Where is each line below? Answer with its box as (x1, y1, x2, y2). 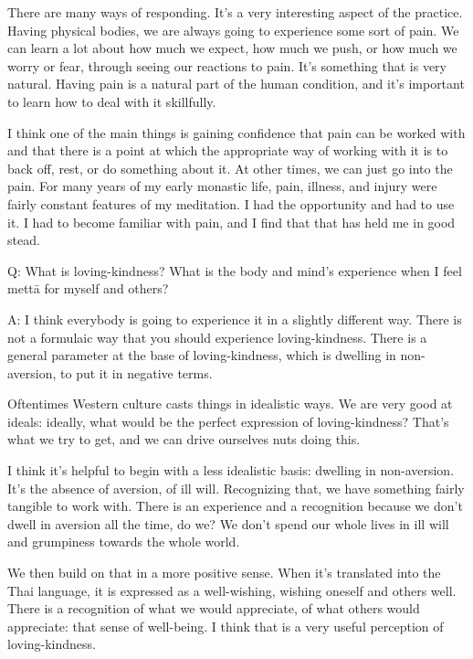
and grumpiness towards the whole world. (7, 532, 240, 551)
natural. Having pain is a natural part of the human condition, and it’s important (7, 74, 465, 93)
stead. (7, 230, 40, 250)
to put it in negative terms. (60, 363, 213, 382)
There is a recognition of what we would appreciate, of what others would (7, 599, 420, 618)
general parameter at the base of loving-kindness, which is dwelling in (7, 345, 396, 365)
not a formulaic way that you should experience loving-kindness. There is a (7, 327, 427, 346)
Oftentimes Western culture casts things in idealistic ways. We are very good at (7, 394, 453, 413)
